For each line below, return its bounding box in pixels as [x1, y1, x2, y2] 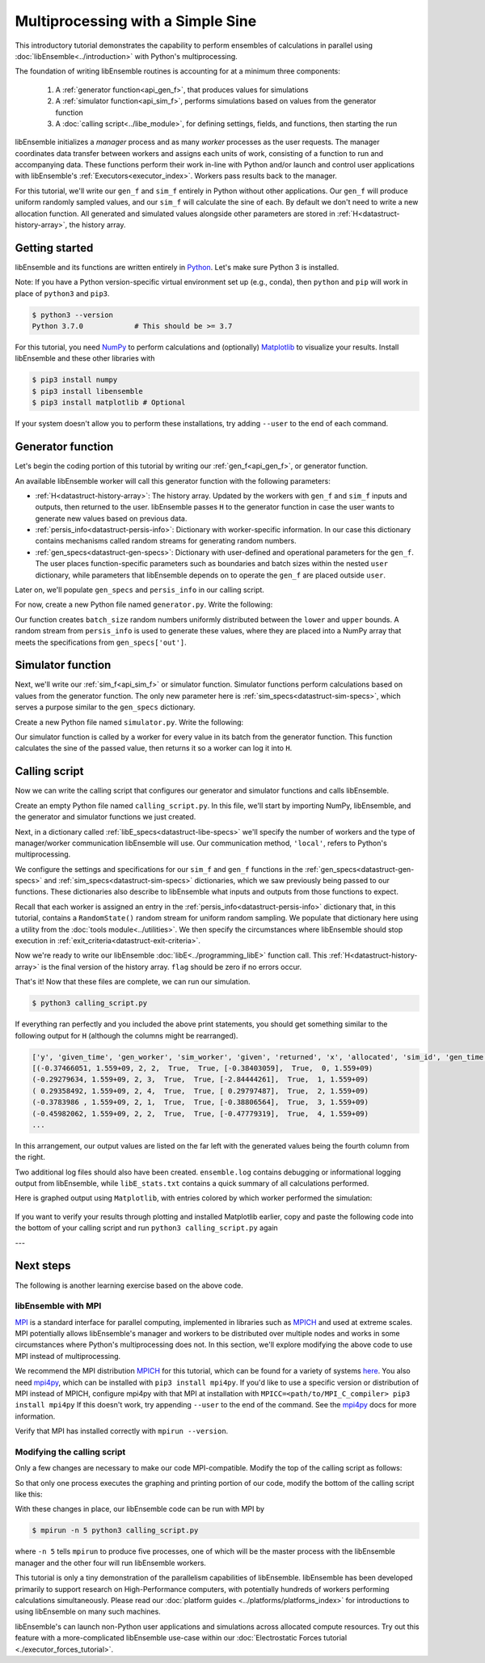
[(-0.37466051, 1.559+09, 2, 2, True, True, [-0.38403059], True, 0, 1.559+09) [32, 1064, 373, 1073]
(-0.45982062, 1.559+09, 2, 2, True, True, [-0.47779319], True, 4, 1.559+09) [32, 1109, 369, 1118]
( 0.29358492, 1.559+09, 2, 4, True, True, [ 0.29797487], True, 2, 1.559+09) [32, 1086, 369, 1095]
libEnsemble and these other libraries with [15, 353, 155, 363]
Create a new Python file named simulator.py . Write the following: [15, 717, 244, 727]
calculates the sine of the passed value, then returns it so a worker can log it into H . [15, 743, 293, 753]
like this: [15, 1489, 43, 1500]
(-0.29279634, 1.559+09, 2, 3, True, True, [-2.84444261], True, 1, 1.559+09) [32, 1075, 369, 1084]
